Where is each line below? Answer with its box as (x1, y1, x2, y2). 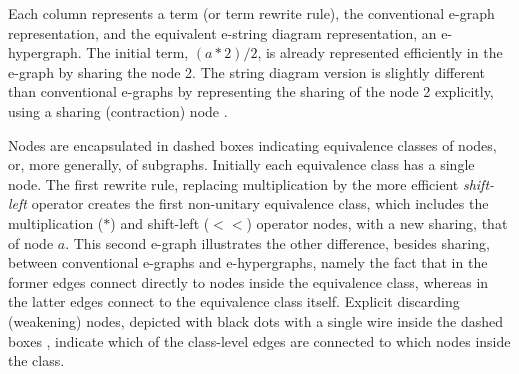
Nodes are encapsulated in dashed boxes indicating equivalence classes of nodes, (8, 134, 497, 155)
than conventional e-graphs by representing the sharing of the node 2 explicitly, (8, 81, 494, 102)
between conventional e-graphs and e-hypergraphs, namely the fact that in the (8, 252, 488, 273)
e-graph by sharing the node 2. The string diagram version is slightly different (8, 61, 486, 82)
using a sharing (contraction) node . (8, 100, 228, 121)
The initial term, (86, 42, 189, 63)
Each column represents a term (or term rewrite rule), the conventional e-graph (8, 3, 495, 23)
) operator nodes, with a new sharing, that (246, 212, 508, 233)
